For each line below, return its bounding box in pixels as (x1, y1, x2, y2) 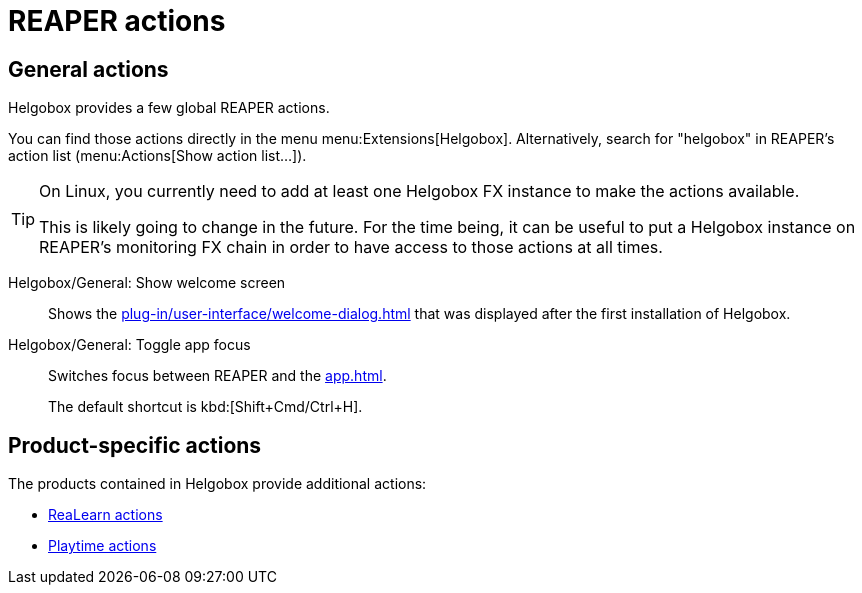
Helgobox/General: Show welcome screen (8, 274, 286, 292)
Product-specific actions (8, 432, 262, 458)
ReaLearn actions (48, 506, 163, 524)
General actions (8, 56, 169, 82)
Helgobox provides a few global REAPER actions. (8, 99, 330, 117)
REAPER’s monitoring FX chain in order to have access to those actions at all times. (39, 237, 663, 258)
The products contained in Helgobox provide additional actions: (8, 475, 427, 493)
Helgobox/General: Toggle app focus (8, 336, 251, 354)
